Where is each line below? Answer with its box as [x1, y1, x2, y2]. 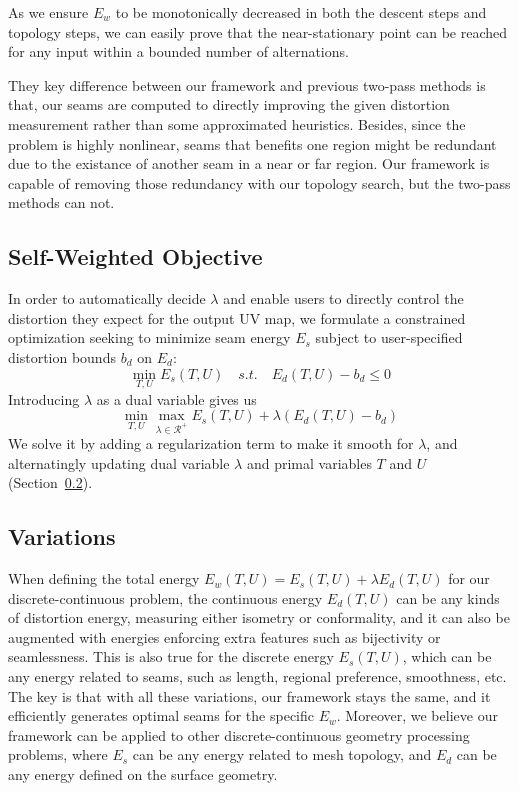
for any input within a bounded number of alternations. [8, 41, 349, 62]
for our [448, 568, 490, 589]
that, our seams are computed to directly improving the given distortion [8, 94, 450, 115]
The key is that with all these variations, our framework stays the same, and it [8, 685, 491, 706]
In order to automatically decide [8, 288, 206, 309]
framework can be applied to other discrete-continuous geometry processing [8, 724, 470, 745]
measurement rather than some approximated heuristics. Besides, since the [8, 113, 466, 134]
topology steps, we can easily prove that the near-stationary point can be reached [8, 21, 507, 42]
